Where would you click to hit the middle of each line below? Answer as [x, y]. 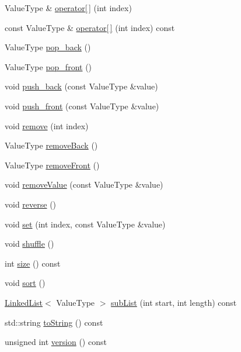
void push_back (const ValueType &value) [81, 86]
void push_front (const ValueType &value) [82, 106]
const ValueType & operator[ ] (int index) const [90, 27]
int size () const [33, 263]
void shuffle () [29, 244]
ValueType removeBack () [51, 145]
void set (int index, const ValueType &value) [85, 224]
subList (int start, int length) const [174, 302]
